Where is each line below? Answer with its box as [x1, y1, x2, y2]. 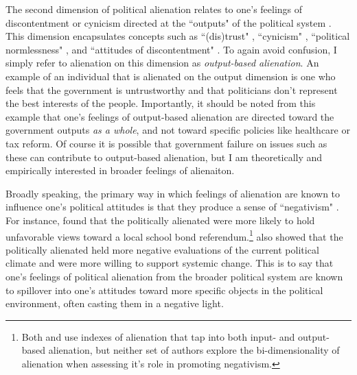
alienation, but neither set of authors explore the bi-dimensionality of [48, 343, 340, 357]
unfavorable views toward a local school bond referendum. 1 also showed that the [5, 227, 343, 243]
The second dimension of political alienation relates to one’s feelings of [5, 2, 303, 16]
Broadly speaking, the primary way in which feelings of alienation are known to [5, 186, 341, 200]
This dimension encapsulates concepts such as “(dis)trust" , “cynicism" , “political [5, 29, 350, 43]
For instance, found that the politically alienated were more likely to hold [5, 213, 315, 227]
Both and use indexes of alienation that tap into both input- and [21, 329, 295, 343]
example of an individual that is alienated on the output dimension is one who [5, 69, 336, 83]
